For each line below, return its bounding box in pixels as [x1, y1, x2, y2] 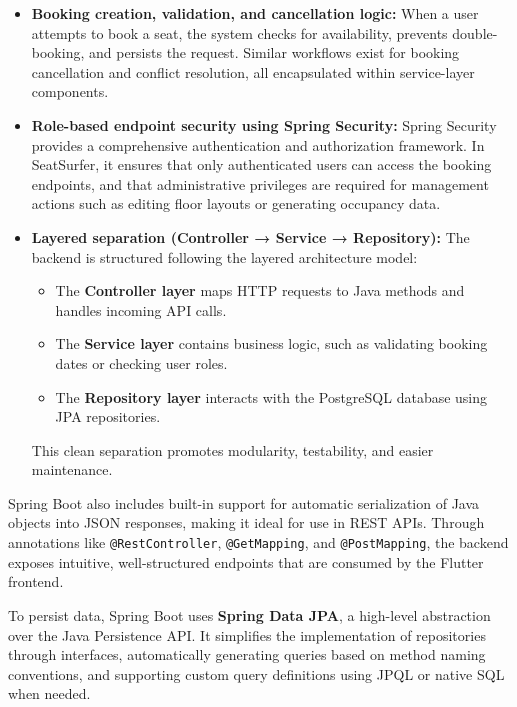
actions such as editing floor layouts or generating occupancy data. [31, 193, 441, 214]
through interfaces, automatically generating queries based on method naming [8, 644, 486, 665]
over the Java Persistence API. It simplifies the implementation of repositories [8, 624, 486, 645]
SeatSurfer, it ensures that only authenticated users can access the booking [31, 154, 492, 175]
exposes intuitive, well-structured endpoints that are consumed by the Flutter [8, 551, 484, 572]
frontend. [8, 571, 64, 592]
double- [452, 22, 498, 43]
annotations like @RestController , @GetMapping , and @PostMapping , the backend [8, 532, 509, 553]
